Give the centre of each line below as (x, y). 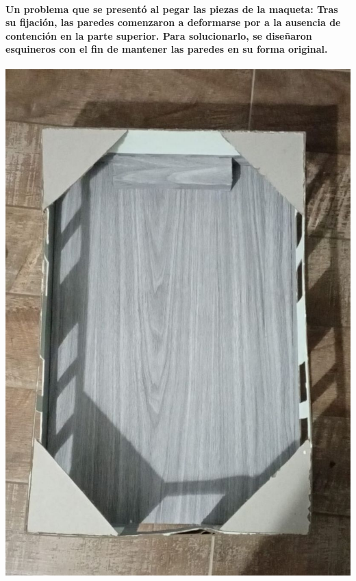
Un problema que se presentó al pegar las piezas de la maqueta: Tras (172, 9)
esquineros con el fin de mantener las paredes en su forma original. (167, 49)
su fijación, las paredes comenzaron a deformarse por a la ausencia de (173, 22)
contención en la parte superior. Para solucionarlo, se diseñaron (159, 35)
